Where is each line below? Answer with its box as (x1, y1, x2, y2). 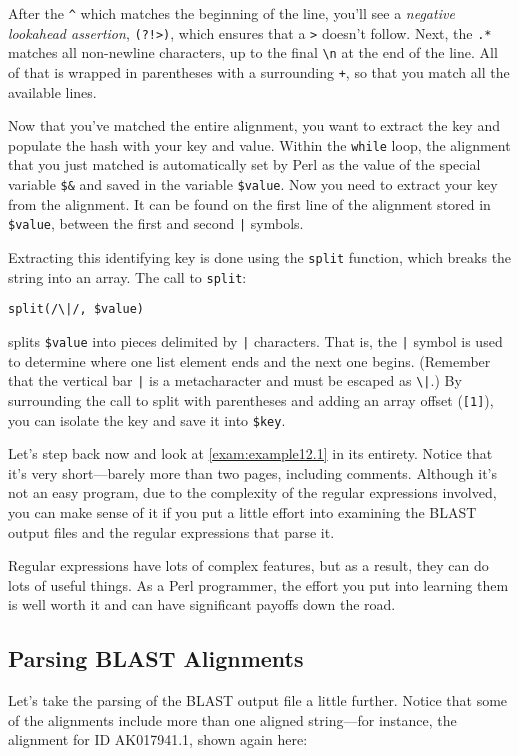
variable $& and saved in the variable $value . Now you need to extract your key (8, 174, 498, 195)
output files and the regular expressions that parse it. (8, 521, 335, 542)
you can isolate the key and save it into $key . (8, 409, 286, 430)
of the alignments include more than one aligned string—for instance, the (8, 709, 457, 730)
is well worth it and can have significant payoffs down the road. (8, 594, 396, 615)
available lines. (8, 81, 97, 102)
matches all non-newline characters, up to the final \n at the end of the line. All (8, 42, 498, 63)
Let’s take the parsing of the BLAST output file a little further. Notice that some (8, 690, 508, 711)
